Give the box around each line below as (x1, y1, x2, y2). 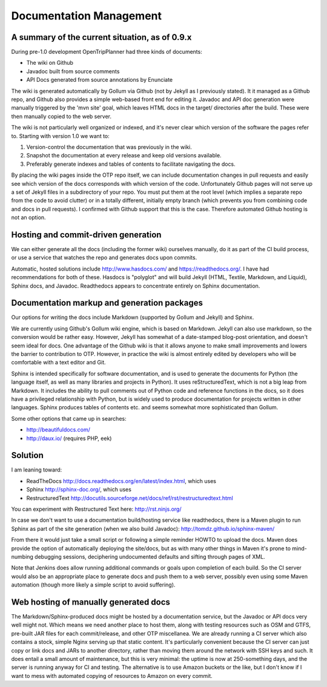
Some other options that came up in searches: (11, 415, 127, 422)
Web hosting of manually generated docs (11, 597, 171, 607)
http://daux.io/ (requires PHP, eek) (26, 435, 112, 442)
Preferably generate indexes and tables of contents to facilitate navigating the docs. (26, 160, 236, 168)
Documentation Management (11, 9, 162, 22)
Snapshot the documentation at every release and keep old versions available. (26, 152, 222, 159)
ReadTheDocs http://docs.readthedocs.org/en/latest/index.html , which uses (26, 477, 216, 484)
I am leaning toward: (11, 466, 62, 473)
